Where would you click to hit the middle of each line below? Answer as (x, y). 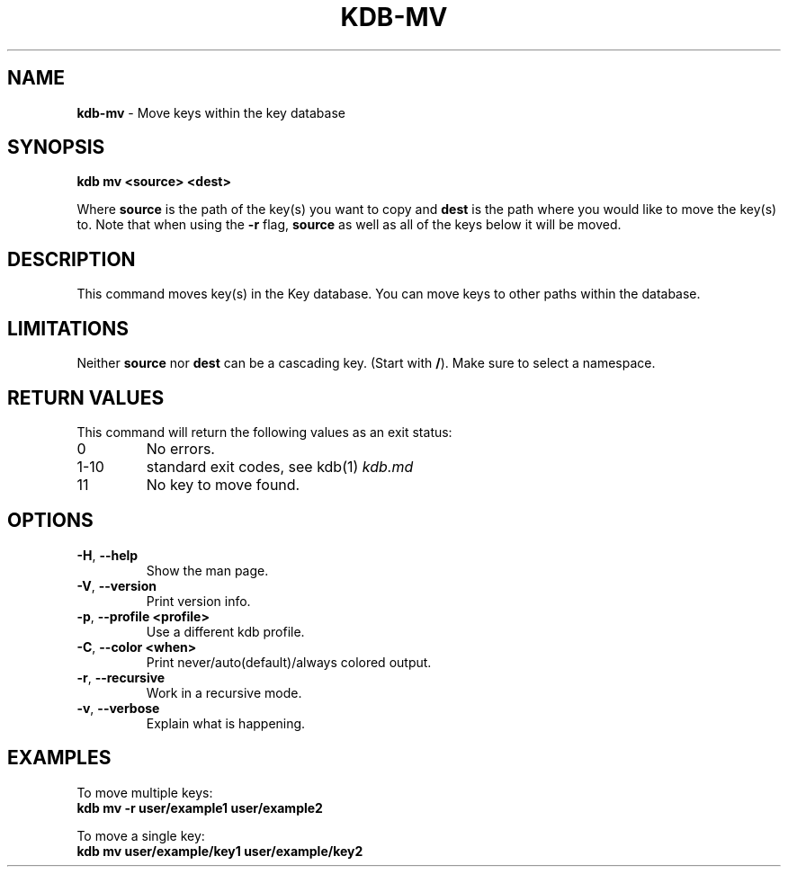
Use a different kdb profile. (225, 631)
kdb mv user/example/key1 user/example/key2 (220, 851)
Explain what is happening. (226, 723)
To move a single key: (141, 835)
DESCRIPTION (72, 259)
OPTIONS (50, 521)
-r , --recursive (121, 677)
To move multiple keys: (145, 792)
